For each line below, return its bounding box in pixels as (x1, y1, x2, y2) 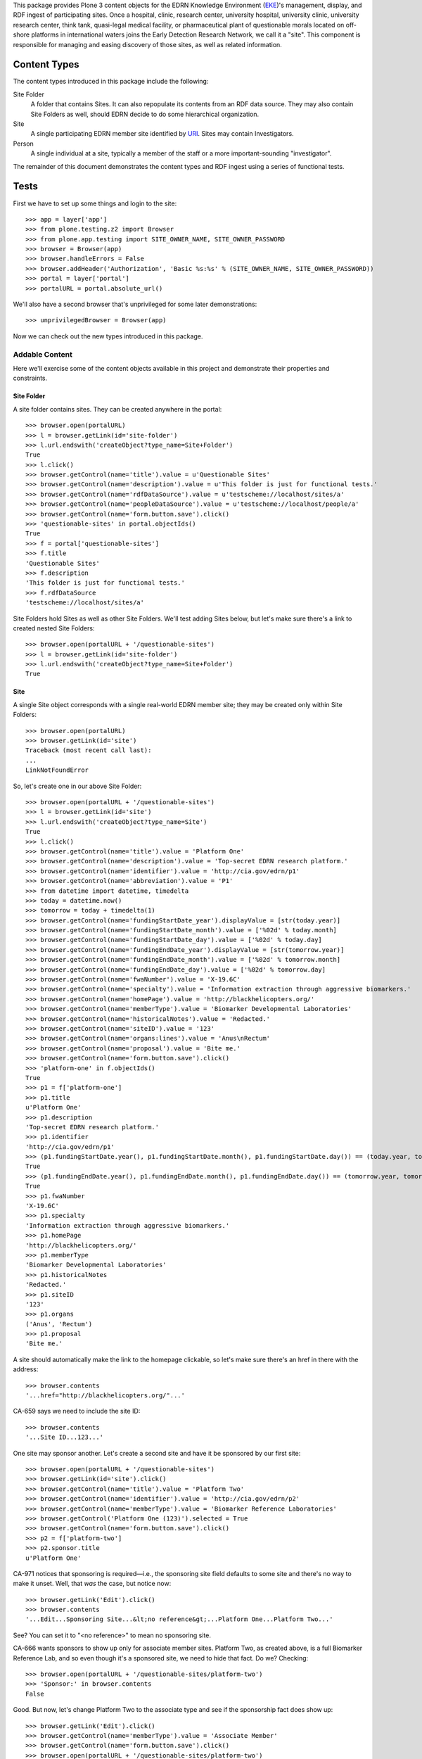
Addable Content (13, 349, 73, 359)
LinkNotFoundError (25, 766, 89, 774)
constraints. (13, 374, 48, 383)
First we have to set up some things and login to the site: (13, 199, 177, 208)
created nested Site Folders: (13, 623, 95, 633)
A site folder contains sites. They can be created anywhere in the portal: (13, 405, 222, 413)
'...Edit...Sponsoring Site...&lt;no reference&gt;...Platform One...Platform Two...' (25, 1615, 333, 1623)
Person (13, 139, 34, 148)
